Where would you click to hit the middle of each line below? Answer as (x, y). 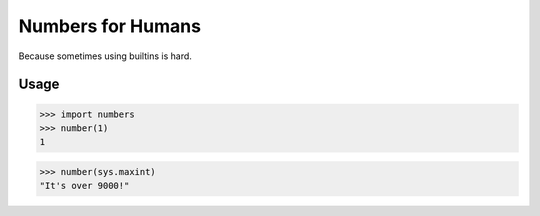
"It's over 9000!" (84, 186)
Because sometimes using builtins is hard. (105, 56)
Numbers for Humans (110, 26)
